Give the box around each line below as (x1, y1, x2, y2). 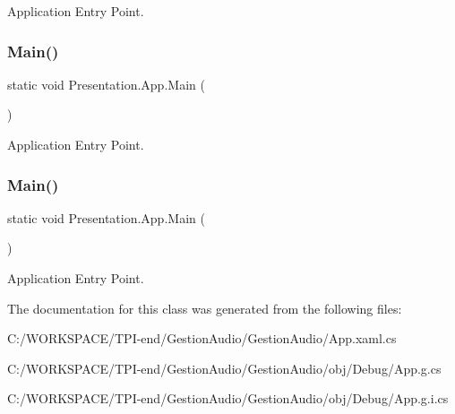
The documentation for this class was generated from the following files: (7, 298, 402, 317)
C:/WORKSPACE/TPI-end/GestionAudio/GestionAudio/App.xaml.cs (7, 329, 397, 348)
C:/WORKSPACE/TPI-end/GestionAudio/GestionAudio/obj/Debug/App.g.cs (7, 358, 442, 377)
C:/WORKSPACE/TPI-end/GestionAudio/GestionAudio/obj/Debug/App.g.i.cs (7, 389, 449, 408)
